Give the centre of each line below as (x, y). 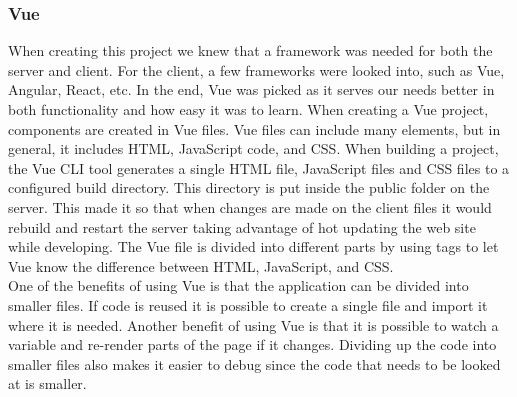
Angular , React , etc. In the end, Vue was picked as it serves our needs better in (251, 89)
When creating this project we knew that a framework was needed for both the (250, 50)
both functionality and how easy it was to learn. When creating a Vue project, (248, 109)
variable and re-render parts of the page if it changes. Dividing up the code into (252, 344)
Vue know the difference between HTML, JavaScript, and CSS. (201, 265)
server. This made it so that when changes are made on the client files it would (250, 206)
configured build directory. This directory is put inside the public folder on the (249, 187)
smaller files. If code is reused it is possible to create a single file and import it (248, 304)
